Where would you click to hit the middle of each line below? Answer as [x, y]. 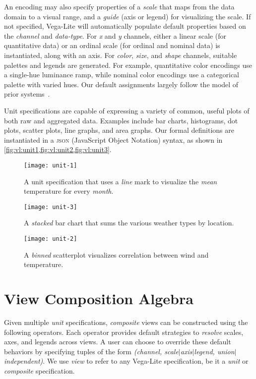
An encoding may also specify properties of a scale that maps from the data [119, 6]
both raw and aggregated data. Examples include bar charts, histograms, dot [121, 120]
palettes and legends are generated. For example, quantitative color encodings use [128, 65]
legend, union [214, 351]
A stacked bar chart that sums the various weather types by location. [129, 223]
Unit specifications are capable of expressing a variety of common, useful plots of [127, 110]
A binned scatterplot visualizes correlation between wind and [116, 254]
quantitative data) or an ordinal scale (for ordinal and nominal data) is [112, 45]
